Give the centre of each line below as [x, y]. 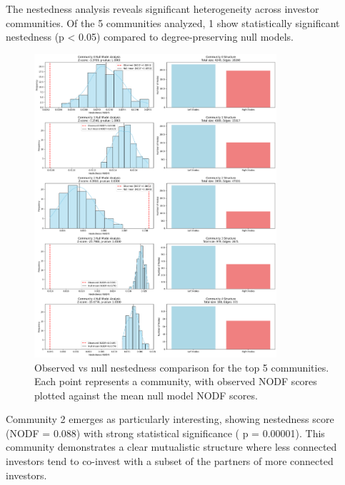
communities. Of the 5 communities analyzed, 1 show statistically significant [173, 22]
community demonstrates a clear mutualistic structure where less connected [171, 447]
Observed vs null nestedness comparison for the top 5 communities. [182, 367]
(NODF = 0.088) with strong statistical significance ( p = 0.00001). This [165, 433]
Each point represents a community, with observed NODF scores [176, 381]
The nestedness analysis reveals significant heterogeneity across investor [162, 9]
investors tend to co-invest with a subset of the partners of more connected [170, 461]
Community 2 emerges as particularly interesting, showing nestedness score [170, 419]
